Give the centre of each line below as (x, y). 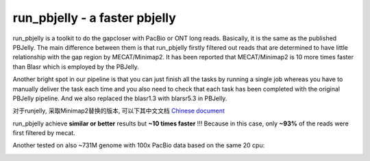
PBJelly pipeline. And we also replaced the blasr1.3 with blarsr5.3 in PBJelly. (120, 98)
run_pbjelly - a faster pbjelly (94, 18)
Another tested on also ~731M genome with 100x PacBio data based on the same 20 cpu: (139, 145)
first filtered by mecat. (44, 133)
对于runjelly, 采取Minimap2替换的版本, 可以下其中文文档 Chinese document (119, 111)
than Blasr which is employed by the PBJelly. (76, 67)
